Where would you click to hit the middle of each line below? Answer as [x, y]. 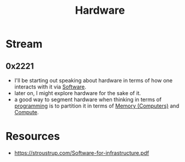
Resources [33, 137]
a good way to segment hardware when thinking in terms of [88, 100]
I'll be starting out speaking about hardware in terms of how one [93, 80]
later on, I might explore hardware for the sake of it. [78, 93]
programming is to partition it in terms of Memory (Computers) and [97, 106]
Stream [24, 44]
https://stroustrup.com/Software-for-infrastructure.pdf [81, 152]
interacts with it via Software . [50, 87]
